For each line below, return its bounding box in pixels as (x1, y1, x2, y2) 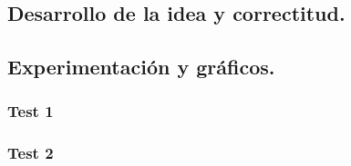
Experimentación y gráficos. (7, 53, 275, 81)
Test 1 (7, 100, 54, 122)
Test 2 (7, 142, 54, 164)
